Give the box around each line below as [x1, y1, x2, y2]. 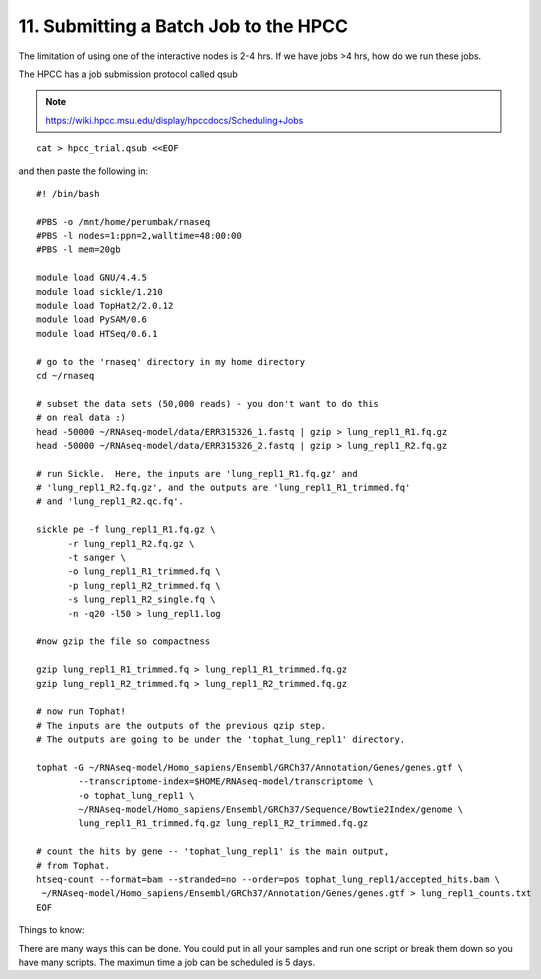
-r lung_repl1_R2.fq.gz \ [67, 538, 195, 549]
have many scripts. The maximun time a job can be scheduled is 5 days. [18, 956, 316, 968]
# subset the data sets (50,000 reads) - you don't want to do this [36, 398, 379, 409]
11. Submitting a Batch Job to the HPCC [18, 15, 349, 37]
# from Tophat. [36, 860, 111, 871]
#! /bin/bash [36, 188, 100, 199]
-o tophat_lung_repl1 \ [78, 790, 195, 801]
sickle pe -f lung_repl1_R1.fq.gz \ [36, 524, 216, 535]
